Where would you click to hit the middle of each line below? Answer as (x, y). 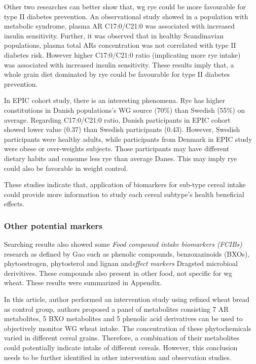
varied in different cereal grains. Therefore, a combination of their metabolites (122, 338)
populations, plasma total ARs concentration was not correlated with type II (120, 45)
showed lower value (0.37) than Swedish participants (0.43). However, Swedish (122, 129)
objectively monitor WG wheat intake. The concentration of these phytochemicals (128, 328)
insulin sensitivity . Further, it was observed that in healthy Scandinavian (114, 35)
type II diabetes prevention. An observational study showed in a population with (126, 16)
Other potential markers (53, 225)
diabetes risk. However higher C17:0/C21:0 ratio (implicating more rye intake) (122, 54)
